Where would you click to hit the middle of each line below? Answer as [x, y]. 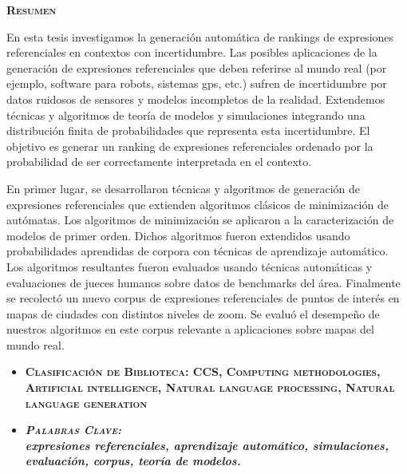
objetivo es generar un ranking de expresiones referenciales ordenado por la [190, 146]
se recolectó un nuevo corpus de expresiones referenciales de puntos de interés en [203, 298]
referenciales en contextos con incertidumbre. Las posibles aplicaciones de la [192, 52]
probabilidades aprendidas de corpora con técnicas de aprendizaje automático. [198, 251]
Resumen [32, 10]
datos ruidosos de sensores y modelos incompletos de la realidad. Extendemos [196, 99]
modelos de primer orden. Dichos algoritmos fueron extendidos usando [178, 235]
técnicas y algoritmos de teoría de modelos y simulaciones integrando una [186, 115]
